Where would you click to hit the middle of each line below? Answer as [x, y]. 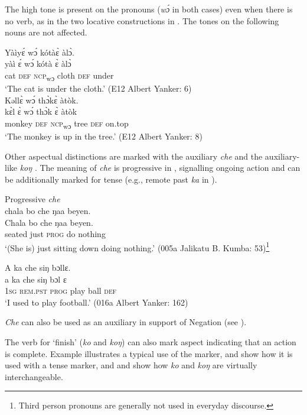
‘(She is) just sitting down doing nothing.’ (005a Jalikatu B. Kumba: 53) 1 [137, 247]
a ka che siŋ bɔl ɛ [36, 279]
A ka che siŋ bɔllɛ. [38, 267]
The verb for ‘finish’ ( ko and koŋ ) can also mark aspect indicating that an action [151, 341]
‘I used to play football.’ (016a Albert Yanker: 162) [97, 302]
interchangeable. [34, 376]
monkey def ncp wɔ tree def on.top [67, 124]
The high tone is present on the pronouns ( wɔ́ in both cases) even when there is [149, 9]
